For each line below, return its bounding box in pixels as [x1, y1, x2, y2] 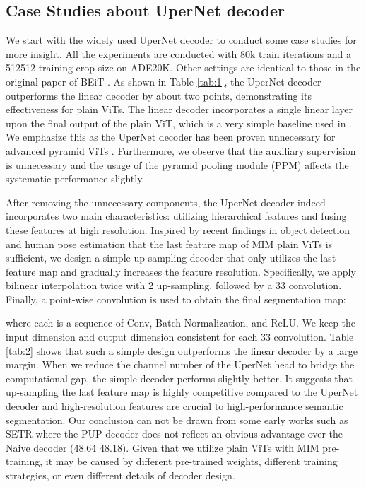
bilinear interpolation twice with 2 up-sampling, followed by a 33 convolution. [6, 278, 342, 293]
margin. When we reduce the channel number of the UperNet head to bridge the [6, 357, 355, 372]
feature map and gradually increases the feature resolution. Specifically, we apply [6, 264, 356, 278]
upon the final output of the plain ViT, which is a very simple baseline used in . [6, 115, 352, 130]
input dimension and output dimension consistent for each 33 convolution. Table [6, 329, 354, 344]
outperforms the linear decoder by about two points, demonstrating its [6, 88, 312, 102]
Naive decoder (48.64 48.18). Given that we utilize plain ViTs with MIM [6, 440, 319, 454]
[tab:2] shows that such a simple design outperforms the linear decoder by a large [6, 343, 358, 358]
